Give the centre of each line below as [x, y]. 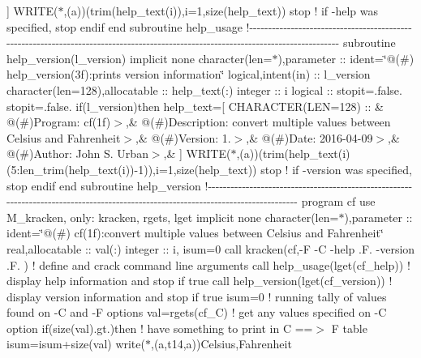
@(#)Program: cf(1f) [59, 122]
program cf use [338, 201]
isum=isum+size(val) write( [76, 344]
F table [349, 328]
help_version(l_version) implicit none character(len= [140, 58]
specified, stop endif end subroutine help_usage [125, 26]
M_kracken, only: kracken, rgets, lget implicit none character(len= [173, 217]
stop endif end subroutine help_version [104, 185]
